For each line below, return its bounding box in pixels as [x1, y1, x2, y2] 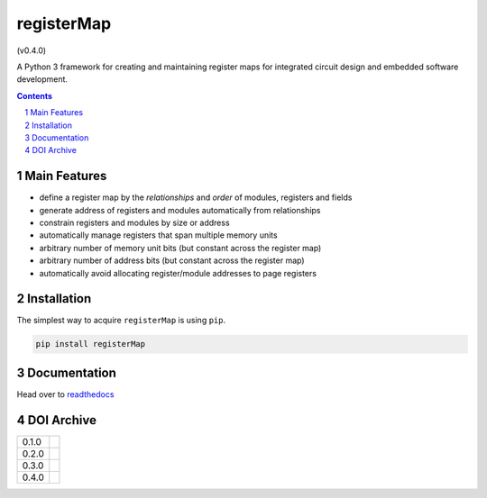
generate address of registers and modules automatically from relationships [39, 204, 321, 215]
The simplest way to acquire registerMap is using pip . [16, 315, 226, 326]
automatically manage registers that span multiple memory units [39, 230, 279, 240]
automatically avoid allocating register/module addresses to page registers [39, 267, 317, 278]
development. [16, 74, 68, 85]
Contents [16, 90, 53, 101]
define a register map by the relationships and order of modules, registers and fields [39, 192, 353, 203]
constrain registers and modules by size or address [39, 217, 230, 228]
